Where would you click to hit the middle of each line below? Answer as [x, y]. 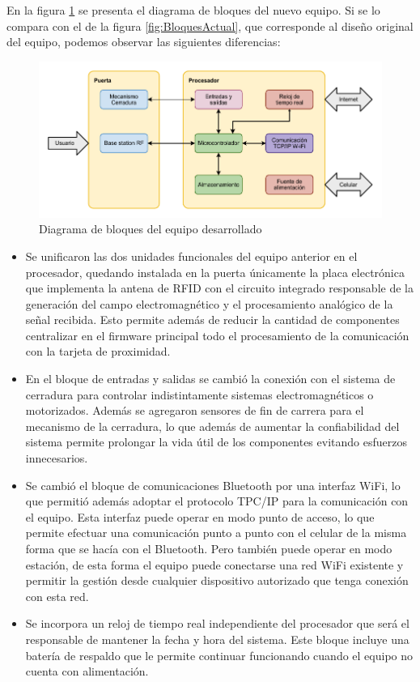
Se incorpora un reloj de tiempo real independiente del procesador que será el [217, 623]
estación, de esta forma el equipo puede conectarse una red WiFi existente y [214, 564]
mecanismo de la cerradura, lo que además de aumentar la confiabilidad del [212, 426]
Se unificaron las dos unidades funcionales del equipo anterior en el [191, 256]
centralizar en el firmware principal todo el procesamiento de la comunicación [217, 335]
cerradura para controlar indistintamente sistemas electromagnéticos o [199, 394]
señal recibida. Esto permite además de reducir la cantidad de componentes [212, 320]
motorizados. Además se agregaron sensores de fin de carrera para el [195, 410]
